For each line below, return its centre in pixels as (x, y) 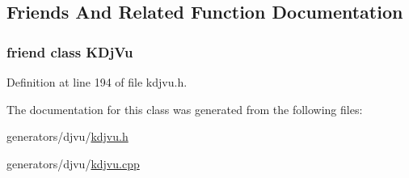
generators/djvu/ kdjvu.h (67, 136)
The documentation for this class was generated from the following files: (185, 109)
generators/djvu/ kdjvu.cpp (73, 163)
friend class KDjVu (70, 51)
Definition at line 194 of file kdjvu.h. (97, 82)
